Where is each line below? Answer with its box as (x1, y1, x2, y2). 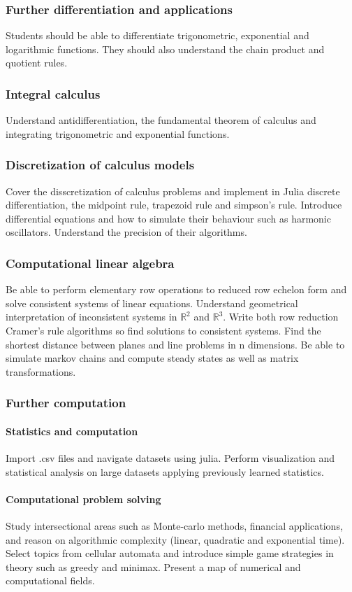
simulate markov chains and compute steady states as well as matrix (6, 351, 299, 365)
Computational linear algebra (6, 254, 175, 272)
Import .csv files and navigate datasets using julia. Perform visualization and (6, 451, 335, 465)
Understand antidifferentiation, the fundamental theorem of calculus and (6, 113, 316, 127)
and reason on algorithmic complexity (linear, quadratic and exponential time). (6, 532, 345, 547)
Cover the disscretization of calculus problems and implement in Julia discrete (6, 183, 340, 198)
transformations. (6, 364, 76, 379)
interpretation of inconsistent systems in (6, 309, 177, 324)
